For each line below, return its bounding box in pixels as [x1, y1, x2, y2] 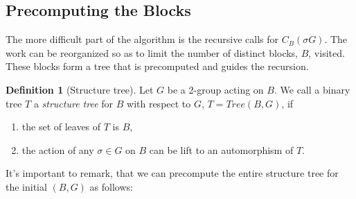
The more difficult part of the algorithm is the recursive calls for [6, 32, 279, 46]
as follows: [89, 179, 133, 193]
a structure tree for [33, 96, 114, 110]
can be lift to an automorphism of [149, 142, 294, 157]
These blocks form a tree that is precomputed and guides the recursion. [6, 59, 309, 73]
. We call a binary [274, 82, 350, 96]
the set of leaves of [21, 119, 101, 134]
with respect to [127, 96, 191, 110]
